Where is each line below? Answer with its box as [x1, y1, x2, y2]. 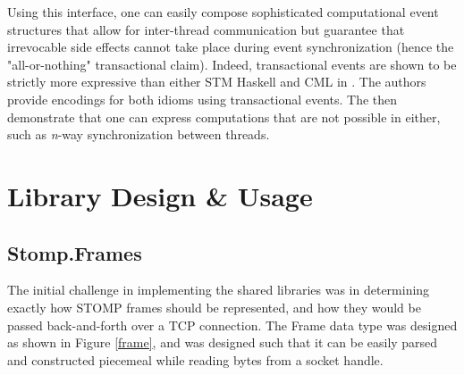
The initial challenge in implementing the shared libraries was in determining [7, 280, 430, 299]
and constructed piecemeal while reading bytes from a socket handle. [7, 350, 384, 369]
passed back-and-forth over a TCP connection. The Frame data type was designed [7, 315, 458, 334]
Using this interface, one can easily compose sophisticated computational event [7, 3, 439, 21]
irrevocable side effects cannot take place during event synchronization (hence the [7, 37, 454, 56]
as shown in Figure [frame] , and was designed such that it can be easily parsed [7, 333, 438, 352]
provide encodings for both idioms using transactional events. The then [7, 89, 398, 108]
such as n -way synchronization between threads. [7, 125, 270, 144]
